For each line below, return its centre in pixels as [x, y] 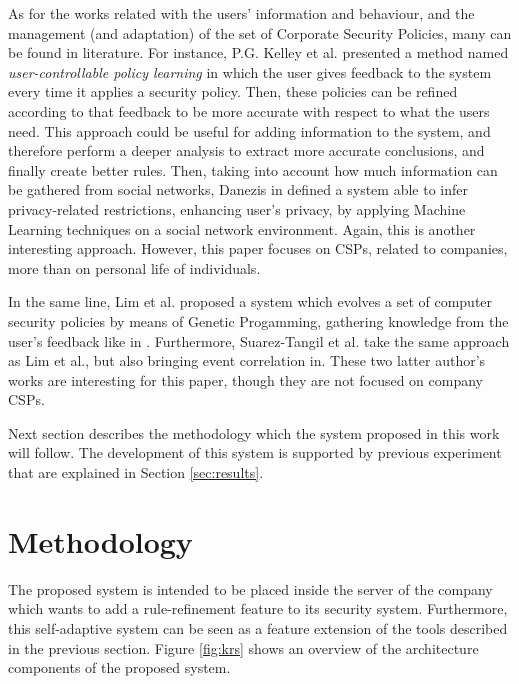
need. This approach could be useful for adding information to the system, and [249, 130]
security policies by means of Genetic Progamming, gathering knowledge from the [258, 320]
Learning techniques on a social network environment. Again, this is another [242, 228]
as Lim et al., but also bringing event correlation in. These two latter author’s [247, 360]
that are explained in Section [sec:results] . [136, 472]
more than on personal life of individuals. [134, 267]
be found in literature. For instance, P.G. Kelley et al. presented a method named [258, 52]
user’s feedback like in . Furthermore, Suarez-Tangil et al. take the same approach [259, 340]
